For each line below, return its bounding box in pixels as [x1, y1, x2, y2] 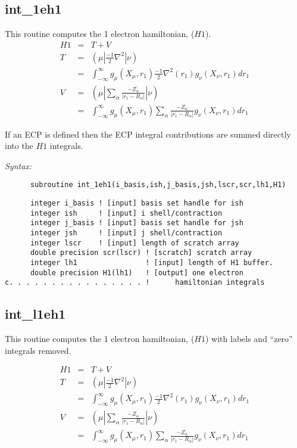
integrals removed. [5, 344, 71, 356]
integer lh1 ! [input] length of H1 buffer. [30, 258, 274, 267]
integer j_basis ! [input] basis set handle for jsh [30, 219, 243, 228]
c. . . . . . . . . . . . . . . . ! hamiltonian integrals [5, 278, 265, 287]
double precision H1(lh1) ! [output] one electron [30, 268, 243, 277]
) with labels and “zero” [205, 332, 293, 345]
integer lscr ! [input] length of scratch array [30, 238, 239, 247]
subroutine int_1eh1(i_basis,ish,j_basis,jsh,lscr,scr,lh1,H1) [30, 181, 286, 189]
